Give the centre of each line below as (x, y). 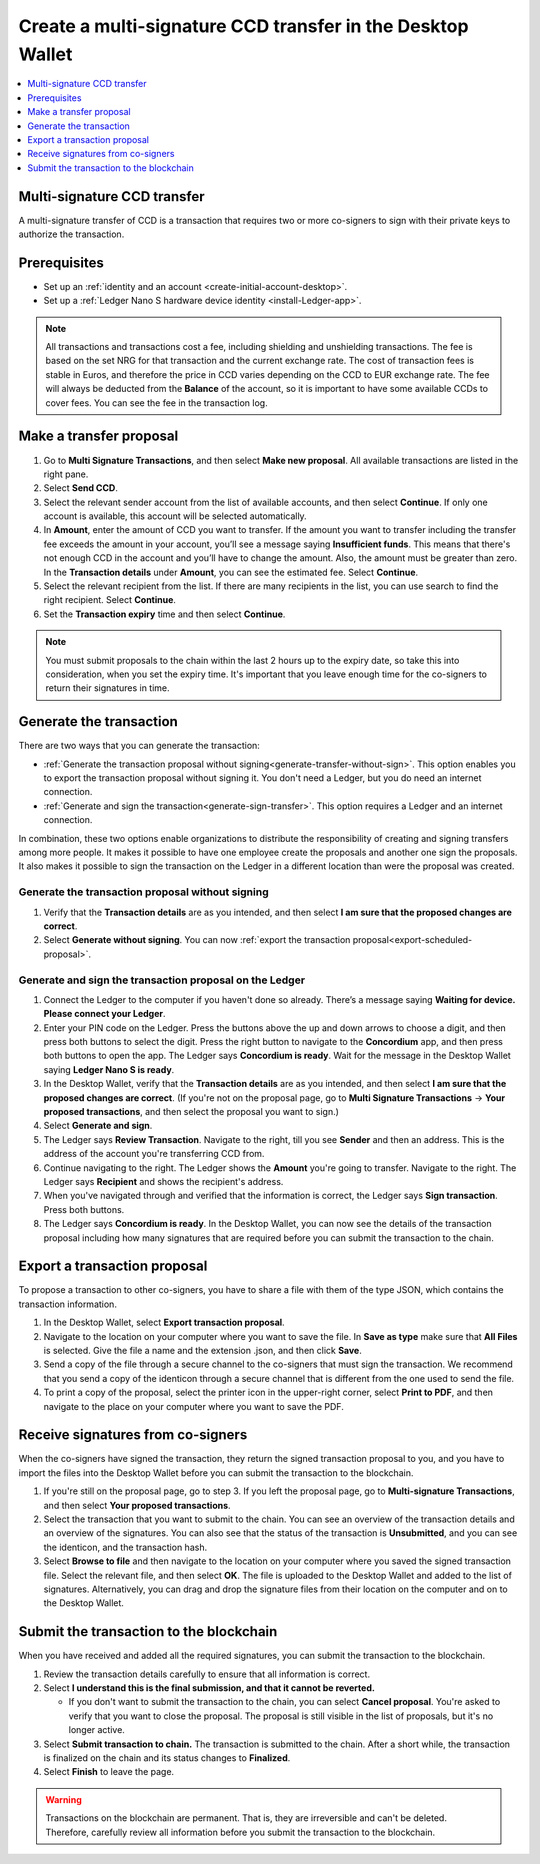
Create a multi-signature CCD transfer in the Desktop (243, 26)
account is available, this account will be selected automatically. (175, 516)
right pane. (66, 474)
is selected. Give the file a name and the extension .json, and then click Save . (202, 1350)
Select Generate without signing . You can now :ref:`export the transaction (197, 940)
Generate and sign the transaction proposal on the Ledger (161, 980)
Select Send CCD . (81, 488)
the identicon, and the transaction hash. (125, 1547)
